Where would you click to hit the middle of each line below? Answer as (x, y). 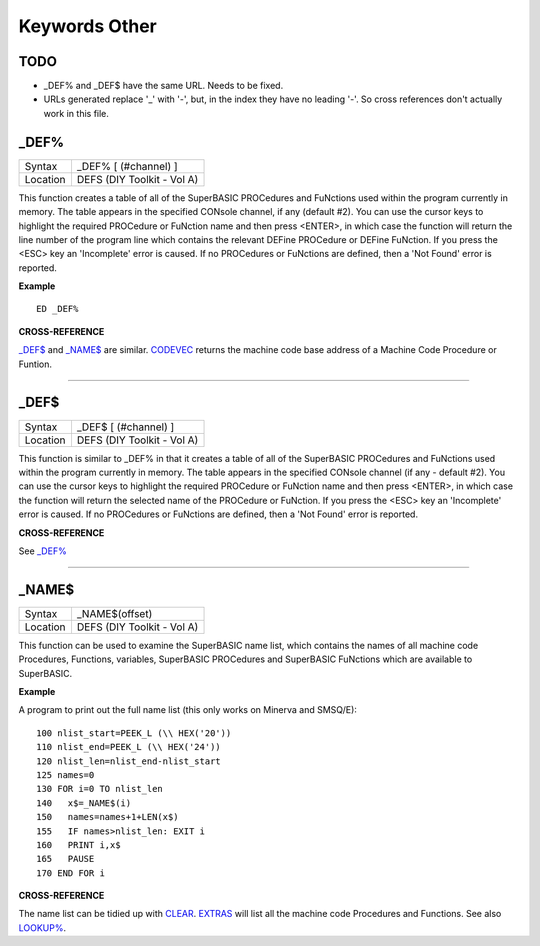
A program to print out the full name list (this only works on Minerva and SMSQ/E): (187, 710)
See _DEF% (42, 551)
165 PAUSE (65, 859)
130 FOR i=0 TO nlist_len (100, 789)
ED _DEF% (57, 309)
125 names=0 (65, 774)
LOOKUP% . (42, 927)
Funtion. (35, 364)
